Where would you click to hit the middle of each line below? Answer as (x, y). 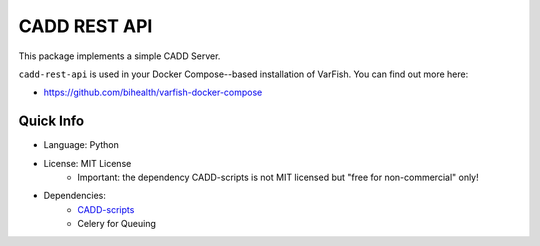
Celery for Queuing (117, 224)
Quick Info (51, 121)
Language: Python (81, 145)
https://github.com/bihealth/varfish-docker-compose (153, 92)
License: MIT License (87, 163)
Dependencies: (75, 196)
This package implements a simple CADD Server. (119, 56)
